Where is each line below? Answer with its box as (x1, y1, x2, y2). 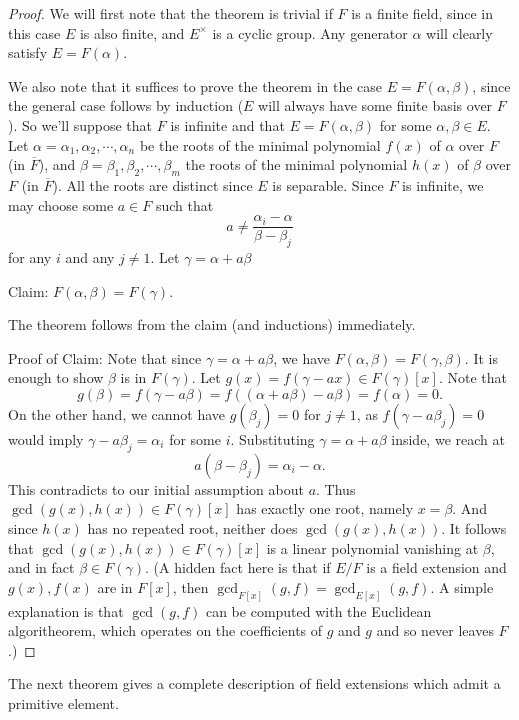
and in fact (8, 557, 75, 578)
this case (8, 22, 61, 43)
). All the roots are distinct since (52, 174, 253, 195)
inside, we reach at (391, 428, 505, 449)
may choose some (8, 194, 114, 215)
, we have (273, 347, 330, 368)
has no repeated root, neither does (87, 517, 298, 538)
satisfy (8, 42, 48, 63)
